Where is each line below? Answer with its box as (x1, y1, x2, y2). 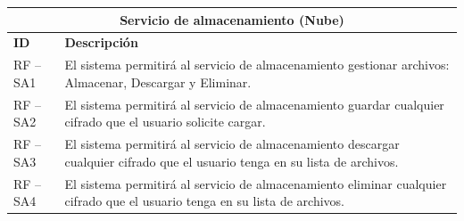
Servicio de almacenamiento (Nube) (120, 10, 344, 29)
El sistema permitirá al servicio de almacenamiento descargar (64, 135, 400, 153)
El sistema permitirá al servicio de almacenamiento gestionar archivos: (64, 55, 450, 74)
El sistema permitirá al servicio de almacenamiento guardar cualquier (64, 94, 444, 113)
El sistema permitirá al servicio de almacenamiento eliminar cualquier (64, 174, 447, 192)
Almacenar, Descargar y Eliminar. (64, 72, 252, 91)
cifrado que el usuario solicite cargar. (64, 112, 266, 131)
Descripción (64, 33, 138, 52)
